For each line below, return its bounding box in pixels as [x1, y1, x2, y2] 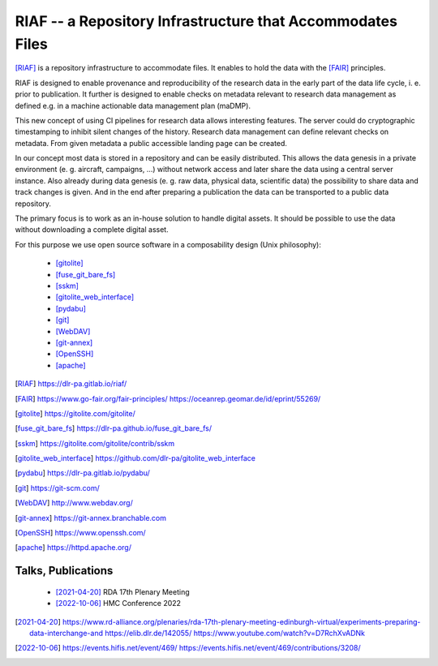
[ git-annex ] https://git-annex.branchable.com [15, 513, 166, 522]
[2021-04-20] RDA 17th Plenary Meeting [55, 587, 190, 596]
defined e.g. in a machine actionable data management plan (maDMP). [15, 101, 251, 110]
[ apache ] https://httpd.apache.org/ [15, 543, 131, 552]
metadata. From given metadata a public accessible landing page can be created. [15, 138, 288, 148]
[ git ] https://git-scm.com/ [15, 483, 101, 492]
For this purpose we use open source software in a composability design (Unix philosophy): [15, 239, 322, 249]
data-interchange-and [29, 628, 103, 638]
